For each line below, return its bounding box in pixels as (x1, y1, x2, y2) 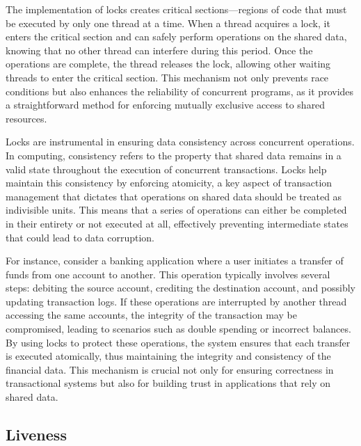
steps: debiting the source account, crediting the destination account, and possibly (6, 280, 356, 295)
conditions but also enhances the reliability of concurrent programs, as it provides (6, 83, 354, 98)
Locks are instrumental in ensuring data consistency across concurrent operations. (6, 134, 355, 149)
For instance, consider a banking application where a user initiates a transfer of (6, 253, 344, 268)
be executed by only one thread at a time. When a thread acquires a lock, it (6, 15, 330, 30)
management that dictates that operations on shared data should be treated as (6, 189, 342, 203)
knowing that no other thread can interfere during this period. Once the (6, 42, 313, 57)
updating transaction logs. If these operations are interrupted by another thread (6, 294, 347, 308)
